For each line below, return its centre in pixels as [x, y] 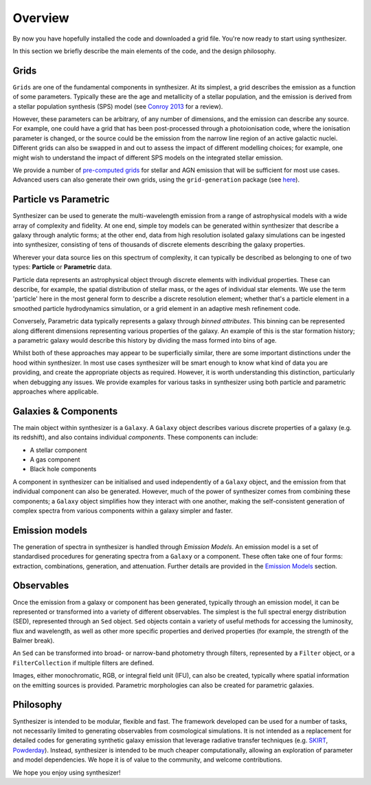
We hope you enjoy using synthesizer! [67, 772]
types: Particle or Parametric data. [63, 267]
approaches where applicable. [56, 391]
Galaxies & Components [65, 411]
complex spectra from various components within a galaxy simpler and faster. [123, 510]
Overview [41, 18]
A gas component [55, 459]
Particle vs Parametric [61, 200]
